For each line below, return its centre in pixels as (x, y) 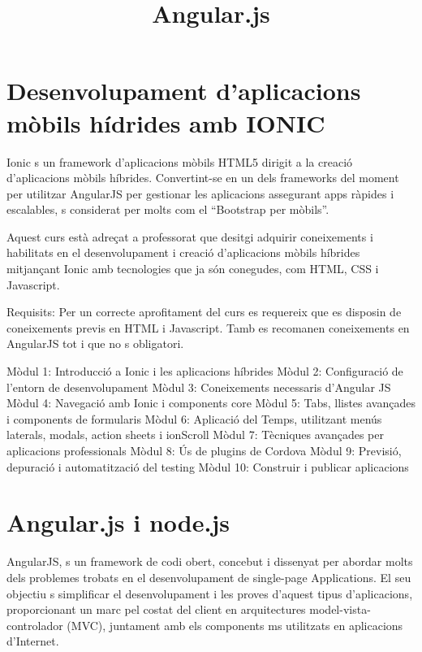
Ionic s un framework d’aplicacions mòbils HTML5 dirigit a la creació (180, 161)
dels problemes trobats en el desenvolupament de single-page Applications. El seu (209, 577)
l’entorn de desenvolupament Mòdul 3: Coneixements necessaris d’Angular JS (199, 387)
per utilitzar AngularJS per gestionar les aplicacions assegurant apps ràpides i (200, 193)
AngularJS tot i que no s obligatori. (95, 343)
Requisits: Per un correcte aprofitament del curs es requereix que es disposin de (204, 312)
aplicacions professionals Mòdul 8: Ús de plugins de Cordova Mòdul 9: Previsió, (204, 450)
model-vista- (340, 609)
